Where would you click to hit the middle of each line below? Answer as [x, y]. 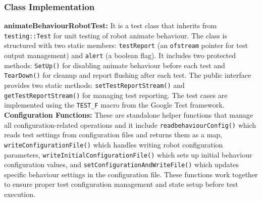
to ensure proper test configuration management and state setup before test [121, 184]
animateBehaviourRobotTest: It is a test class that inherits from [111, 26]
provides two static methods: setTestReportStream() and [94, 85]
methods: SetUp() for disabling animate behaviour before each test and [115, 65]
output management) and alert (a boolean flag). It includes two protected [120, 55]
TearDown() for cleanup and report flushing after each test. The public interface [128, 75]
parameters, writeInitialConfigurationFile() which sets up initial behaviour [128, 154]
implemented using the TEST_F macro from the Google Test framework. [114, 105]
